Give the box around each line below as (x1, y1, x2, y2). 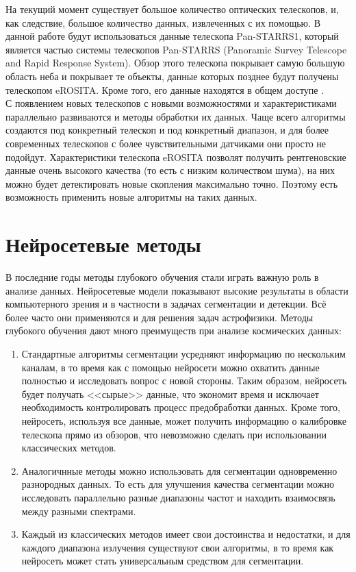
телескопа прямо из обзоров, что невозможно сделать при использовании (21, 427, 327, 441)
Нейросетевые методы (5, 230, 201, 258)
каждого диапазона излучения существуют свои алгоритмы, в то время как (21, 540, 334, 554)
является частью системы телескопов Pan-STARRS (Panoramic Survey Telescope (5, 42, 347, 56)
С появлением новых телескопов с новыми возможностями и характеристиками (5, 96, 337, 110)
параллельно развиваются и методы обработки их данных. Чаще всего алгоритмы (5, 109, 346, 123)
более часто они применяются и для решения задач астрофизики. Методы (5, 310, 314, 324)
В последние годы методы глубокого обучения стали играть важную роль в (5, 270, 319, 284)
